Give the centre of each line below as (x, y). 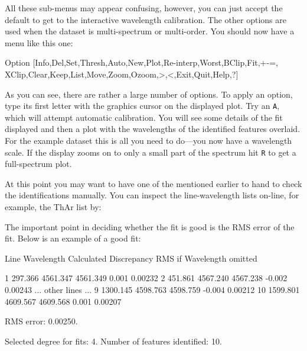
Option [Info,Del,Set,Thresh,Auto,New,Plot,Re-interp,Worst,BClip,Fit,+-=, (141, 62)
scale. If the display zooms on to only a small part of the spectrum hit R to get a (151, 152)
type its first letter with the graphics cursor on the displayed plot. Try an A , (142, 106)
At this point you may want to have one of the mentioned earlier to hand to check (153, 183)
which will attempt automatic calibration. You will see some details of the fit (144, 117)
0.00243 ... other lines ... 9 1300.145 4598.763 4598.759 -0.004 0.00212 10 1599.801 (152, 289)
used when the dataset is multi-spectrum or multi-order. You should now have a (150, 31)
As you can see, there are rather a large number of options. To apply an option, (149, 94)
